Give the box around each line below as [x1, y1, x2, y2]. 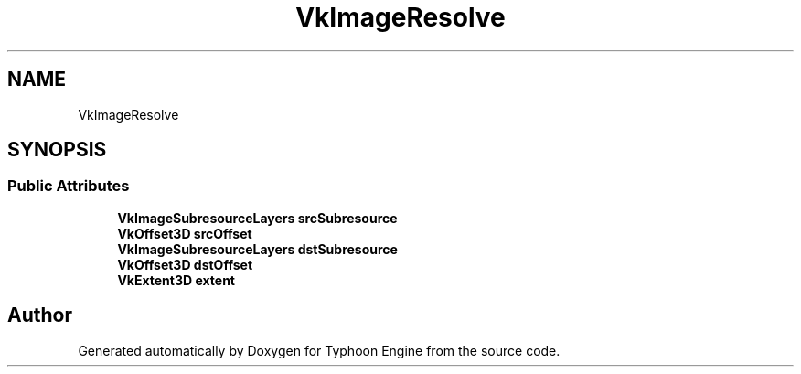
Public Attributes [7, 176, 130, 196]
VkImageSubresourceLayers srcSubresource [117, 209, 398, 226]
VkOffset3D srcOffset [117, 225, 252, 241]
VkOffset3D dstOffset [117, 256, 253, 272]
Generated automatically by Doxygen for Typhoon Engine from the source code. [78, 342, 561, 358]
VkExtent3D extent [117, 272, 235, 288]
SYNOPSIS [7, 138, 107, 162]
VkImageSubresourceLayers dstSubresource [117, 240, 398, 257]
